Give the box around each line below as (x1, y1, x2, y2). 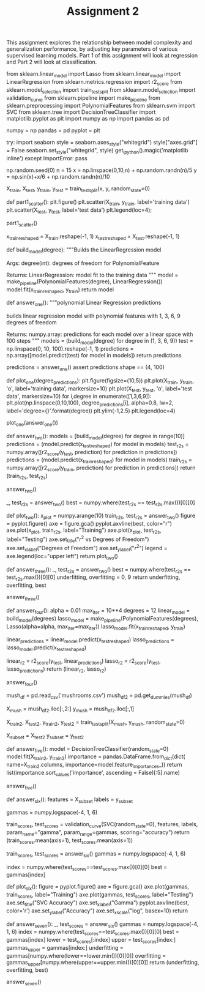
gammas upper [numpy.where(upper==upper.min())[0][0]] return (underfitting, (6, 958, 199, 968)
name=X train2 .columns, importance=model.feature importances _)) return (6, 761, 182, 769)
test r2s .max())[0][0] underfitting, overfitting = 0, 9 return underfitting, (6, 573, 181, 583)
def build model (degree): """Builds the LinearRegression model (6, 246, 162, 255)
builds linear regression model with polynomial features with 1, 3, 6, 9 (6, 312, 181, 319)
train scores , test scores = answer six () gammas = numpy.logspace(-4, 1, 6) (6, 849, 186, 859)
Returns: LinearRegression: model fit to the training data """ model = (6, 271, 179, 278)
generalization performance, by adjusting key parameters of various (6, 45, 178, 53)
